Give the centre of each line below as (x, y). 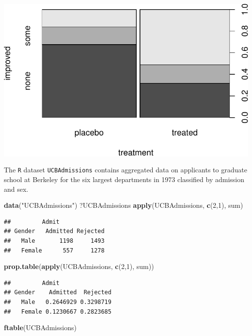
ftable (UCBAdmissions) (40, 328)
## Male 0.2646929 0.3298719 (58, 302)
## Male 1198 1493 (54, 241)
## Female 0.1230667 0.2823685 (58, 311)
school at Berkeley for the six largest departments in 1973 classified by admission (124, 179)
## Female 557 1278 (54, 250)
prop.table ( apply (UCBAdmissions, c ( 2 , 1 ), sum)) (79, 266)
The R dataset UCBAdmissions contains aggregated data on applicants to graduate (126, 170)
